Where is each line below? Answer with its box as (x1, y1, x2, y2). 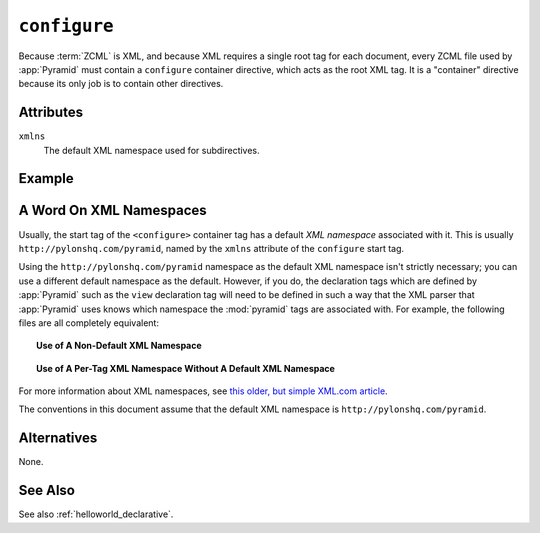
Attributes (18, 104, 84, 121)
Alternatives (18, 430, 98, 447)
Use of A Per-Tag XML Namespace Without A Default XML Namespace (36, 362, 335, 374)
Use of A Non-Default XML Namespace (36, 340, 202, 352)
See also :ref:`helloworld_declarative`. (18, 508, 174, 520)
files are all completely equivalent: (18, 316, 160, 329)
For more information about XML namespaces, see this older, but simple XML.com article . (18, 385, 389, 397)
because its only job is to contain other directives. (18, 78, 224, 90)
